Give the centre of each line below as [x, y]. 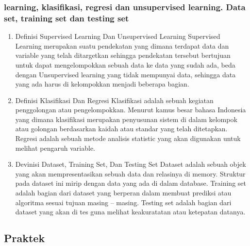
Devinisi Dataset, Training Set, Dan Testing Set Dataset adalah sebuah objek [131, 164]
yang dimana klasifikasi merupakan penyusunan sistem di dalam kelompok [126, 119]
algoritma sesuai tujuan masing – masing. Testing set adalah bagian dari [123, 202]
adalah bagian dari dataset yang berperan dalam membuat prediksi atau [123, 193]
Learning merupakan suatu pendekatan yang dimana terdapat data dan [122, 45]
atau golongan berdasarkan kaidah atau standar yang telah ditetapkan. [121, 129]
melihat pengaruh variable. [55, 148]
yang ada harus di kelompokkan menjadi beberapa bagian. [102, 84]
